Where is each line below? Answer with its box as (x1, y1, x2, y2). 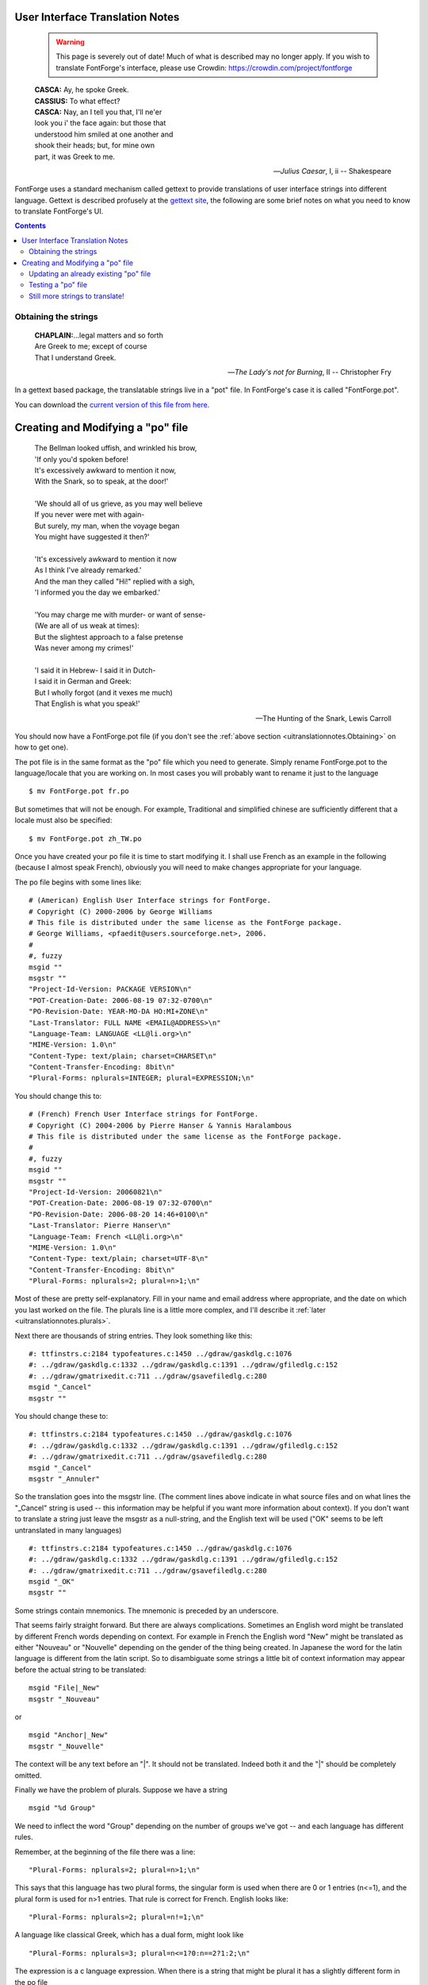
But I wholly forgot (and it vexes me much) (34, 688, 174, 697)
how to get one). (14, 742, 69, 752)
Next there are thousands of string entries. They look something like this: (14, 1331, 253, 1340)
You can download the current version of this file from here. (14, 399, 210, 409)
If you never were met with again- (34, 510, 145, 519)
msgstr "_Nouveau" (29, 1694, 101, 1703)
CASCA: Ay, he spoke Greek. (34, 85, 130, 94)
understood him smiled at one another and (34, 129, 174, 139)
